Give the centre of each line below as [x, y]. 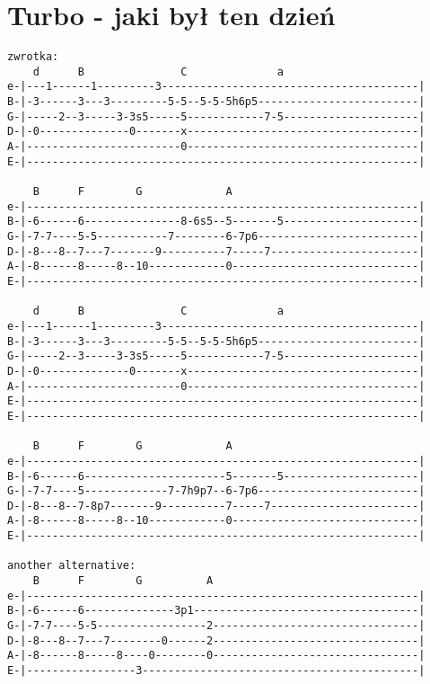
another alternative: [72, 566]
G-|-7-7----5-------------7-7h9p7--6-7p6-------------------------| [216, 491]
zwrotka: [33, 57]
